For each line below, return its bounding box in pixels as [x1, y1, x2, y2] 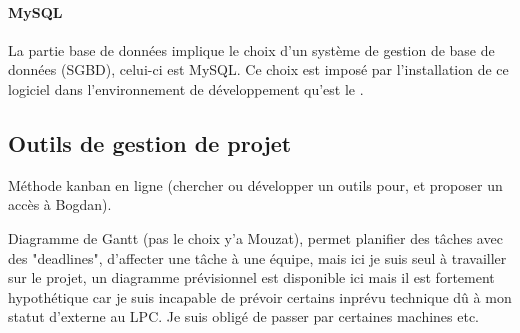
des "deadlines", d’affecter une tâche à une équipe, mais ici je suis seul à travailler [8, 247, 507, 268]
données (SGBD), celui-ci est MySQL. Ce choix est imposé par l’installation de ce [8, 59, 509, 80]
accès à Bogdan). [8, 194, 112, 215]
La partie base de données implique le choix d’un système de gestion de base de [8, 39, 495, 60]
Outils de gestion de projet [8, 127, 292, 158]
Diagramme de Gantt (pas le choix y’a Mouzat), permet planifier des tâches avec [8, 227, 503, 248]
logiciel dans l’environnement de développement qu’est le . [8, 78, 364, 99]
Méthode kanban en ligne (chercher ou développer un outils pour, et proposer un [8, 174, 503, 195]
